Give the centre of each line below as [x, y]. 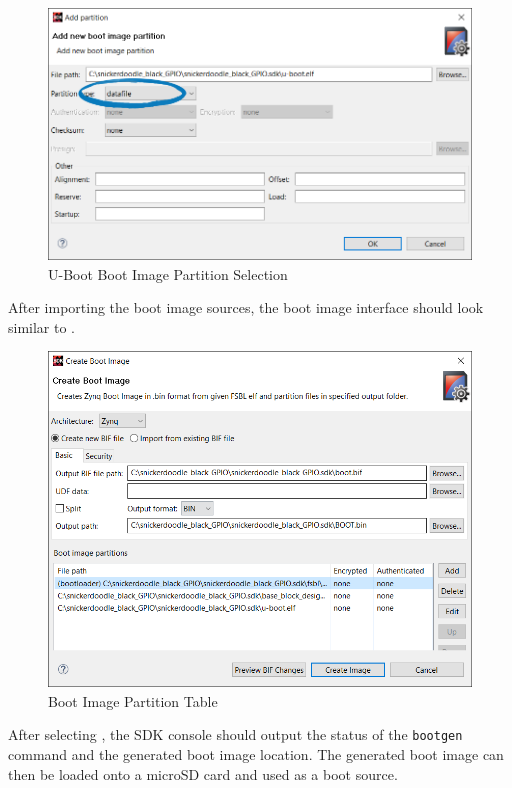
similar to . [42, 326]
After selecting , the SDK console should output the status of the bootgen [235, 734]
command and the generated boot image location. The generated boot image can [256, 754]
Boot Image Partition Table [133, 700]
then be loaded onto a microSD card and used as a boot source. [203, 773]
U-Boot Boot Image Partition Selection [168, 273]
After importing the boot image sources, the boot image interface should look [246, 307]
